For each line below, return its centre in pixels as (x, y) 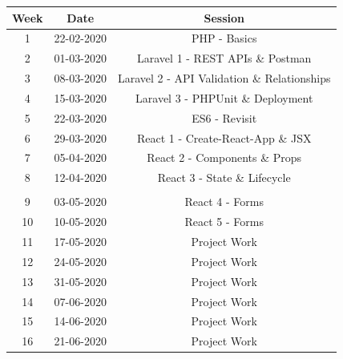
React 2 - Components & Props (224, 157)
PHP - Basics (224, 38)
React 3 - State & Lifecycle (224, 177)
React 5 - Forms (224, 222)
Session (224, 17)
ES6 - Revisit (224, 117)
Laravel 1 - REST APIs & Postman (224, 58)
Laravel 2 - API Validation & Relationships (224, 78)
